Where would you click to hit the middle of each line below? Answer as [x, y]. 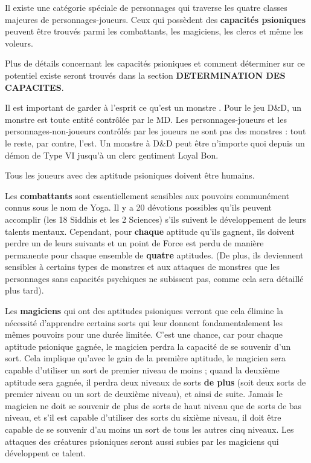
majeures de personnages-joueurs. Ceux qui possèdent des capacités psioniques [155, 19]
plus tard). [24, 290]
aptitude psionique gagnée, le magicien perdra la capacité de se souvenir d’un [148, 346]
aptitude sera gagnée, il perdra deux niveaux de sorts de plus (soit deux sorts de [155, 382]
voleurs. [19, 43]
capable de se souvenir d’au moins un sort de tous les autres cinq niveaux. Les [149, 429]
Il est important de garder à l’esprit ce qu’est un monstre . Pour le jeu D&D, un [153, 107]
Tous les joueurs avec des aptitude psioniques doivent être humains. [130, 175]
